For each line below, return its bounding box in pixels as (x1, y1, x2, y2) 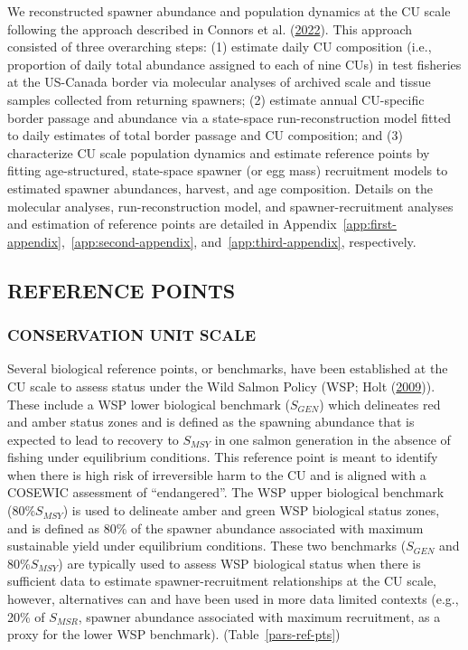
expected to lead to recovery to (7, 429, 179, 448)
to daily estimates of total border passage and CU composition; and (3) (7, 126, 403, 145)
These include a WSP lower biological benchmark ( (7, 394, 291, 413)
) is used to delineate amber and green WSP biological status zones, (62, 501, 440, 520)
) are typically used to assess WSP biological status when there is (58, 553, 421, 572)
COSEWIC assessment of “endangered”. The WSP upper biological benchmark (7, 483, 445, 502)
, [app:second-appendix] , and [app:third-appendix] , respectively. (61, 231, 417, 250)
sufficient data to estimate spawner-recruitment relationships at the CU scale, (7, 571, 437, 590)
